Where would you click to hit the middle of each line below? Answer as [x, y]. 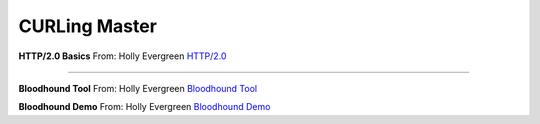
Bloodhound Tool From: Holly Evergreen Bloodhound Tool [138, 88]
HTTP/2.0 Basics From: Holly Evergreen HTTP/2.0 [122, 56]
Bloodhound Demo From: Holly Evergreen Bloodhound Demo [144, 107]
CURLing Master [87, 26]
